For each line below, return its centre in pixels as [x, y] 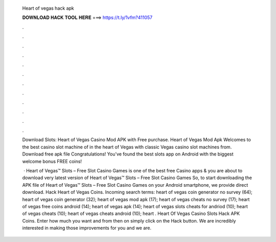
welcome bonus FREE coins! [52, 161]
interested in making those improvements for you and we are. [87, 228]
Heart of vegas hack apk [48, 8]
